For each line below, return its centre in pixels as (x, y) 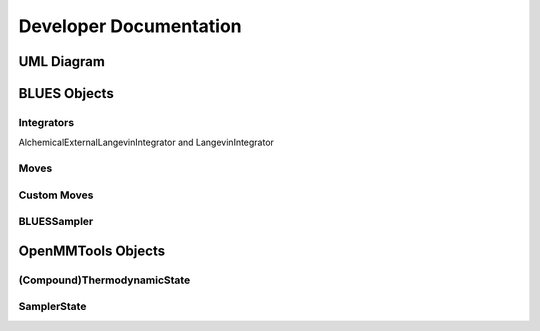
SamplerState (52, 307)
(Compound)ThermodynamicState (104, 280)
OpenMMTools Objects (91, 250)
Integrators (46, 122)
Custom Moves (56, 195)
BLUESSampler (56, 222)
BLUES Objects (66, 93)
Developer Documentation (130, 26)
